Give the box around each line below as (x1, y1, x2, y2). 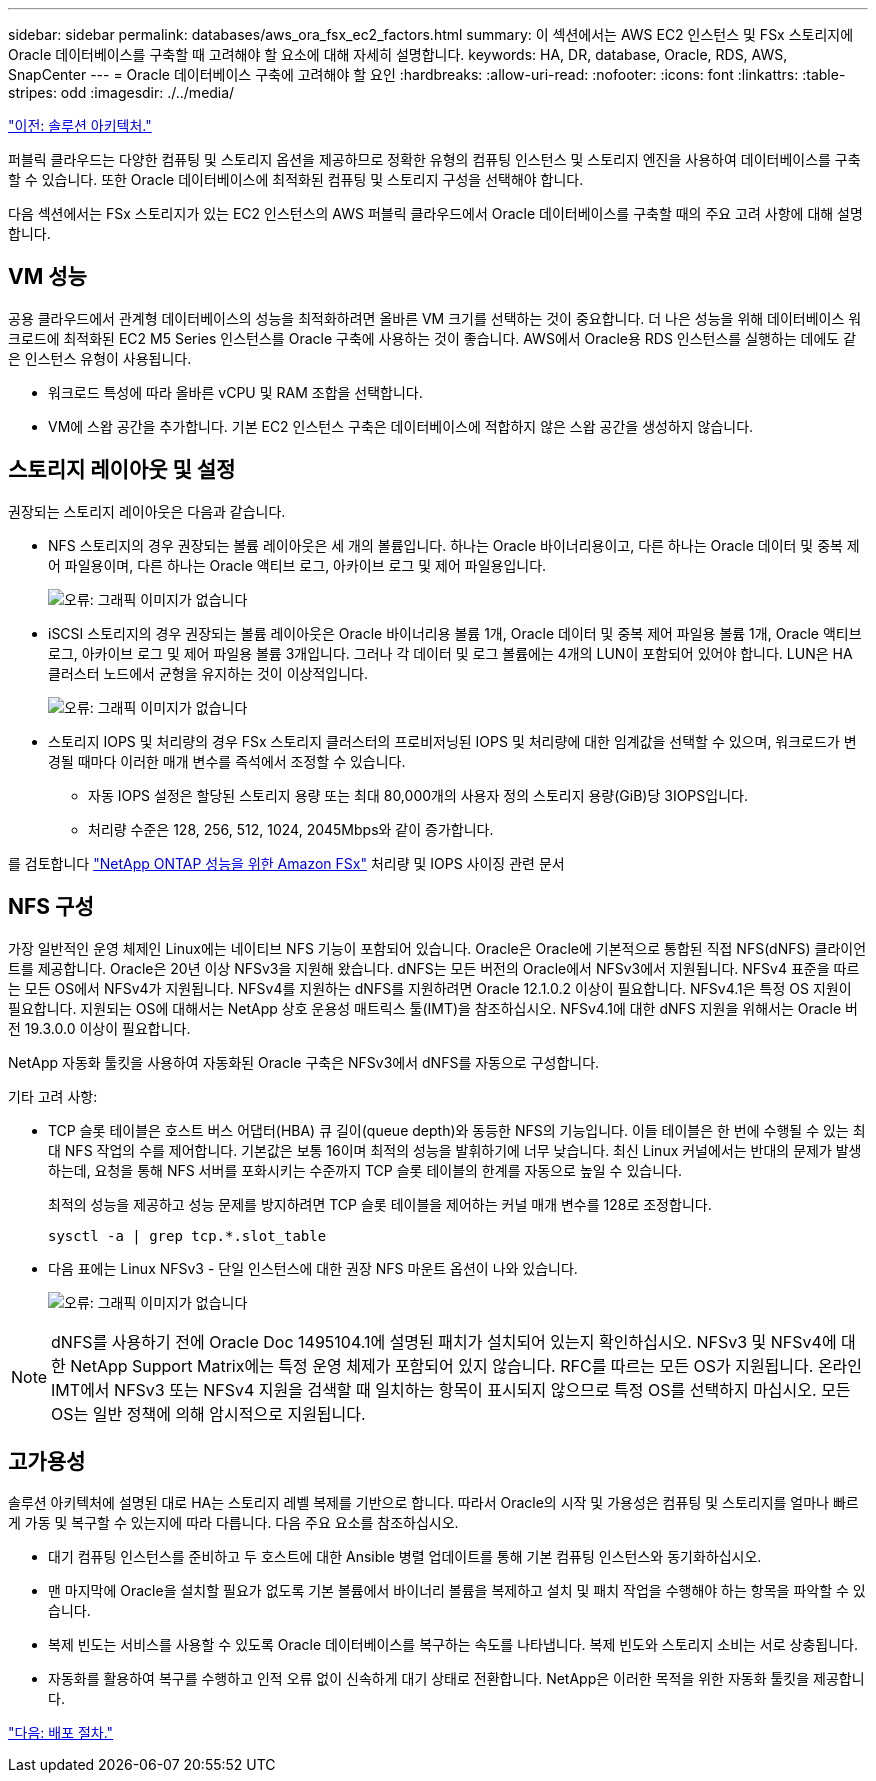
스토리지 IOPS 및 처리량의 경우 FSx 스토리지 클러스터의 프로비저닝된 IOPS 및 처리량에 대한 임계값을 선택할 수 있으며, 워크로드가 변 (48, 732, 857, 750)
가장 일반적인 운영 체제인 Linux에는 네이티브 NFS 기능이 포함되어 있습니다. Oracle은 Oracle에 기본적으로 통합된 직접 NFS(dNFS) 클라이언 (8, 939, 867, 957)
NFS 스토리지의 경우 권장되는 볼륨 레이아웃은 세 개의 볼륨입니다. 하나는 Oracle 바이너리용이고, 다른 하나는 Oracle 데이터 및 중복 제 (48, 536, 860, 554)
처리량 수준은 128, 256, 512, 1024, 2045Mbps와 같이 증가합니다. (88, 820, 494, 838)
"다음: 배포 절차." (8, 1724, 114, 1742)
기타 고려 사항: (8, 1087, 98, 1105)
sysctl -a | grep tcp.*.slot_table (48, 1227, 327, 1244)
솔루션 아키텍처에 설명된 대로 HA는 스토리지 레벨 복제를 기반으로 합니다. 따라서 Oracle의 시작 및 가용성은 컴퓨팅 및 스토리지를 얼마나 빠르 (8, 1494, 859, 1512)
